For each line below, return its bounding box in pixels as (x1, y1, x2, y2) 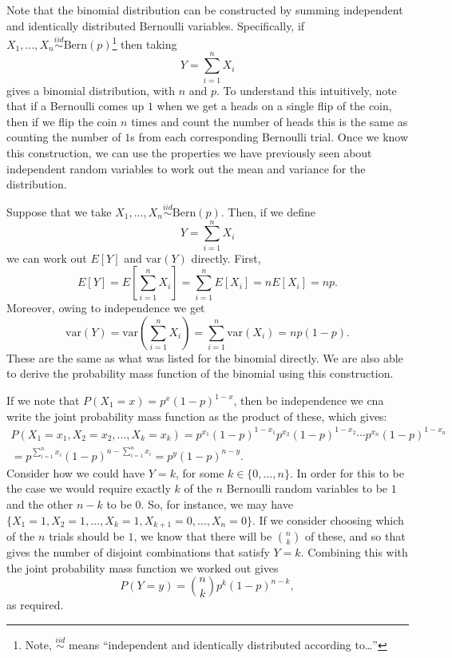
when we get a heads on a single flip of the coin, (157, 97, 392, 114)
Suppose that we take (6, 203, 112, 220)
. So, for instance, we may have (141, 496, 293, 513)
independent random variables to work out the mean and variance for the (6, 160, 366, 176)
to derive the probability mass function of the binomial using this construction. (6, 365, 394, 382)
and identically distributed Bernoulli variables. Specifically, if (6, 17, 305, 34)
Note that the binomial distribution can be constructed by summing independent (6, 2, 403, 18)
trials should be (49, 528, 125, 545)
